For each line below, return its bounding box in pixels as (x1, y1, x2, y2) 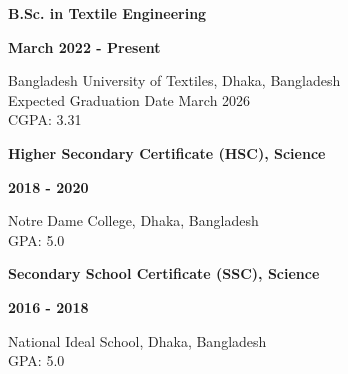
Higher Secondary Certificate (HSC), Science (8, 142, 326, 163)
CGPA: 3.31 (8, 109, 82, 130)
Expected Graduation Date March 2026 (8, 89, 251, 110)
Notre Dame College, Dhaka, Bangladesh (8, 210, 259, 231)
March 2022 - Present (8, 36, 161, 57)
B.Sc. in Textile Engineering (8, 3, 207, 23)
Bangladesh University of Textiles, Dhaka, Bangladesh (8, 70, 341, 91)
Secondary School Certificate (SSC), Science (8, 263, 320, 284)
